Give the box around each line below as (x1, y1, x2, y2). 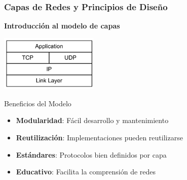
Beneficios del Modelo (4, 98, 71, 108)
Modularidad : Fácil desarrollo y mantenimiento (16, 115, 169, 126)
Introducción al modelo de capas (4, 20, 120, 31)
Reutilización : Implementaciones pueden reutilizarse (16, 132, 183, 143)
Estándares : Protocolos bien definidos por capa (16, 149, 167, 160)
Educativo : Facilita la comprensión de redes (16, 166, 156, 177)
